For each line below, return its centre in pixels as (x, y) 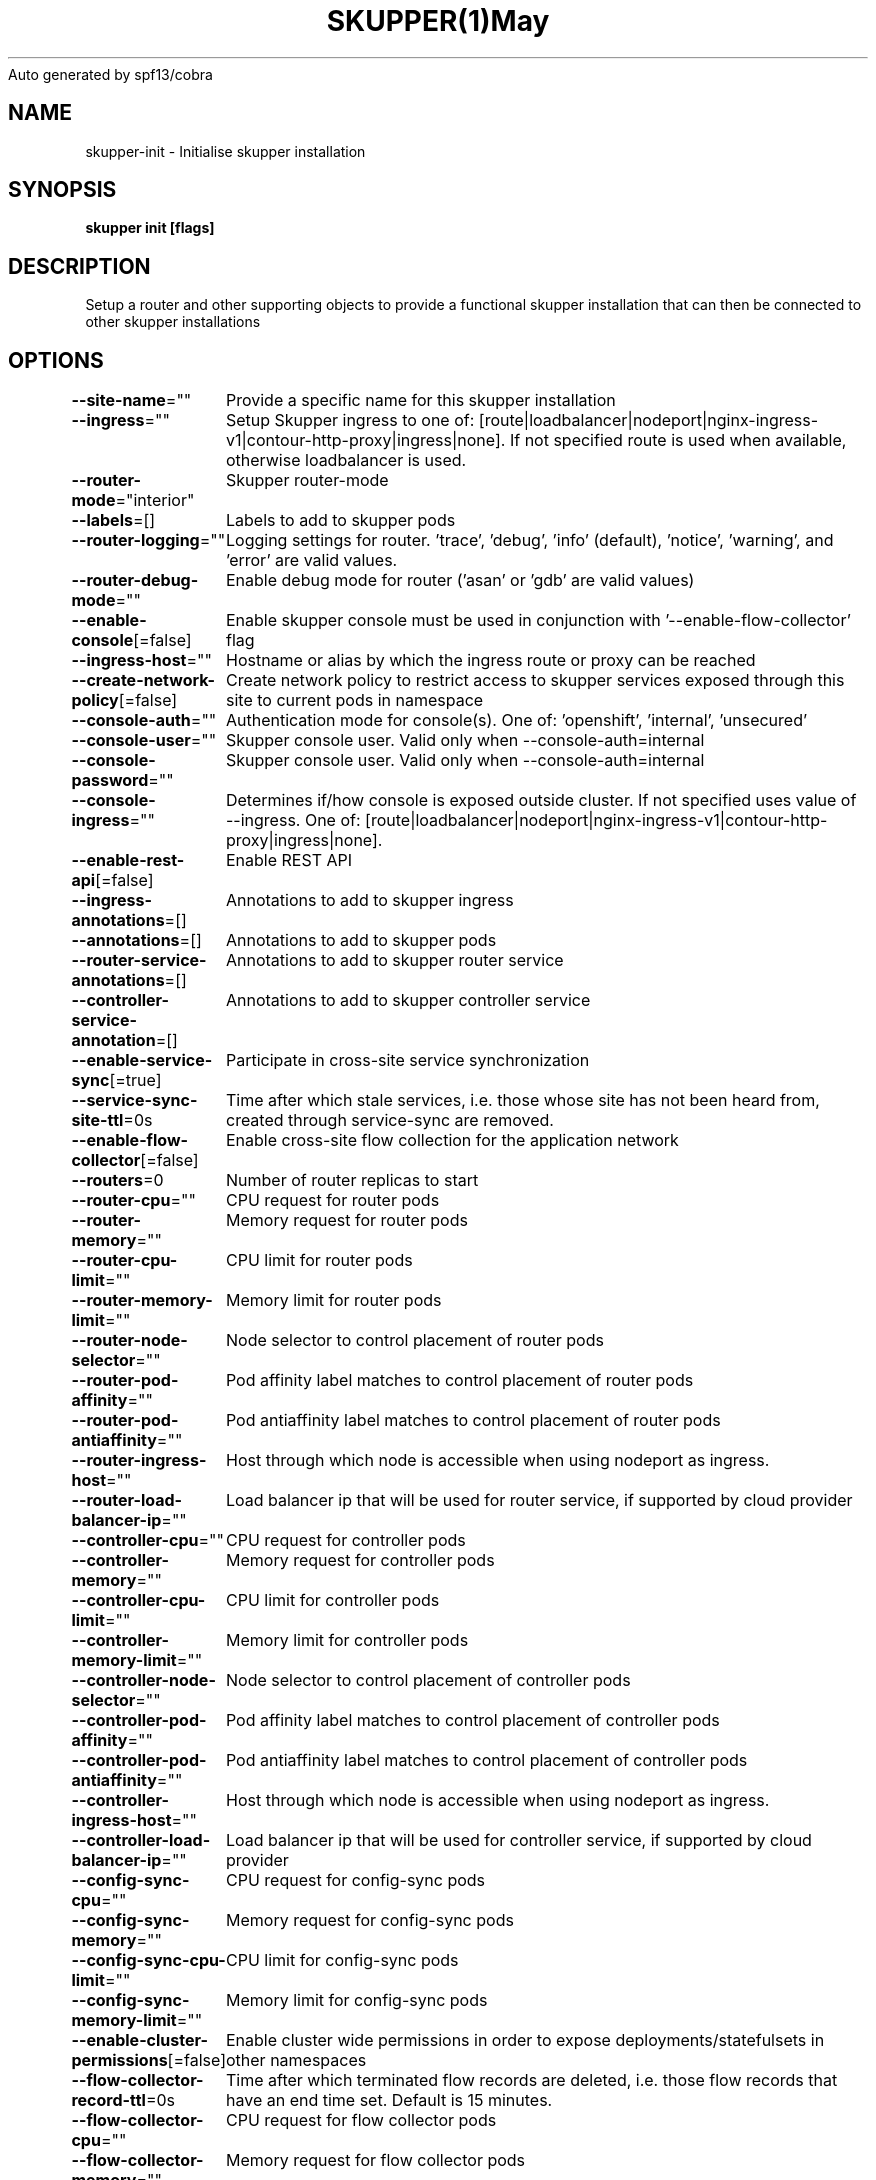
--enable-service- (142, 1060)
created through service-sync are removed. (389, 1120)
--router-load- (127, 1500)
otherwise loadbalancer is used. (346, 460)
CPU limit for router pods (319, 1260)
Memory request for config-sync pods (369, 1920)
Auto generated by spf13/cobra (110, 74)
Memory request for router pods (346, 1220)
